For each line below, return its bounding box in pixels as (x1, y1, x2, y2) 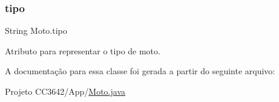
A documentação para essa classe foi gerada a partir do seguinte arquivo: (5, 65, 275, 77)
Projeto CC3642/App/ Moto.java (5, 85, 125, 97)
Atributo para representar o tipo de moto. (5, 44, 160, 57)
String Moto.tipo (5, 24, 67, 37)
